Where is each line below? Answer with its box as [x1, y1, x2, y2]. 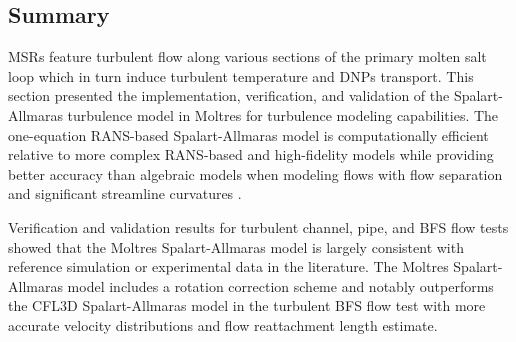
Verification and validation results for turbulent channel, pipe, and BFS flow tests [8, 216, 509, 237]
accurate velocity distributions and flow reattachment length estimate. [8, 314, 438, 335]
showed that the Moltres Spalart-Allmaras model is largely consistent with [8, 236, 464, 257]
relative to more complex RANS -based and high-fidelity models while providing [8, 144, 494, 165]
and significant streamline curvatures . [8, 183, 242, 204]
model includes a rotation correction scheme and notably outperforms [67, 275, 494, 296]
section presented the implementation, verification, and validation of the [8, 85, 450, 106]
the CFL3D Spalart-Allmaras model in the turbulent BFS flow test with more [8, 295, 486, 316]
